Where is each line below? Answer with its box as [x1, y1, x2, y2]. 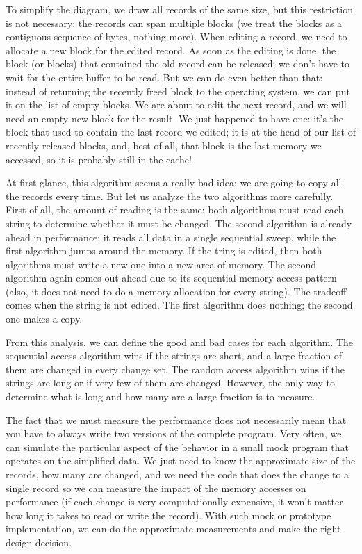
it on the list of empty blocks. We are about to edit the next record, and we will [6, 97, 347, 112]
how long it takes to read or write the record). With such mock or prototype [6, 507, 331, 522]
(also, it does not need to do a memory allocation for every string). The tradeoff [6, 284, 347, 298]
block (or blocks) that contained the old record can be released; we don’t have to [6, 56, 349, 71]
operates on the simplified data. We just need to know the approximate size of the [6, 453, 356, 468]
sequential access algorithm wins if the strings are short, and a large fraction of [6, 348, 343, 363]
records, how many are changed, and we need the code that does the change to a [6, 467, 349, 481]
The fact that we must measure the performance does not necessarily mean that [6, 412, 347, 427]
